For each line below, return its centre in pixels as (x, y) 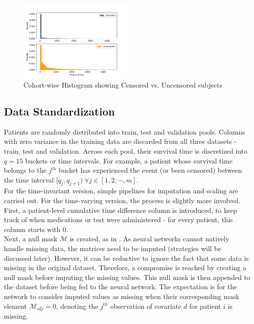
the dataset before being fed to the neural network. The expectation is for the (121, 287)
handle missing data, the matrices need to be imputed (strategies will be (113, 248)
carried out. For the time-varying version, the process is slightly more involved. (122, 200)
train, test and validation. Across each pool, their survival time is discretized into (126, 150)
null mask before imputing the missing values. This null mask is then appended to (127, 277)
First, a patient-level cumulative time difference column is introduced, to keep (121, 210)
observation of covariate (146, 306)
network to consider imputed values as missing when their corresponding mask (122, 296)
